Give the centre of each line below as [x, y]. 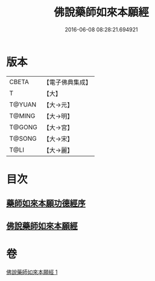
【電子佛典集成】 [67, 82]
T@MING [22, 115]
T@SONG [23, 138]
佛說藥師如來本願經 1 [32, 272]
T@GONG [23, 127]
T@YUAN [23, 105]
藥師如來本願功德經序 [46, 203]
